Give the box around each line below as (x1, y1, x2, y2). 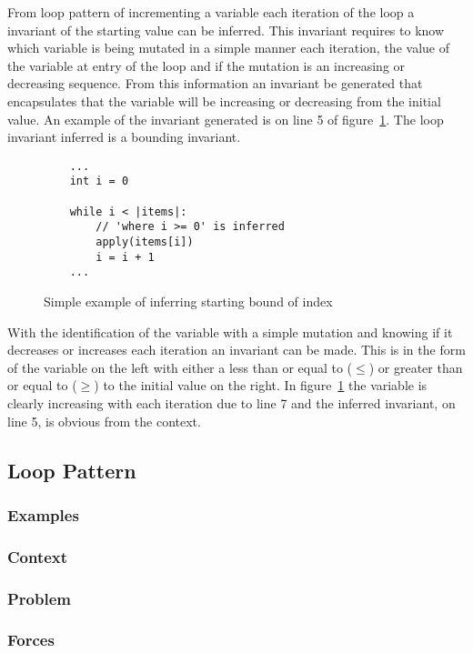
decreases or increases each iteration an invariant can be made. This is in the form (7, 340, 466, 359)
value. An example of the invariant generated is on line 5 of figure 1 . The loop (7, 109, 444, 128)
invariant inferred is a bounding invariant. (7, 127, 241, 146)
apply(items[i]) (96, 236, 194, 249)
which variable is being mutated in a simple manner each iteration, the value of (7, 38, 449, 57)
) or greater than (368, 357, 463, 377)
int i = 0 (69, 175, 129, 188)
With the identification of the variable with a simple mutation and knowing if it (7, 322, 453, 341)
